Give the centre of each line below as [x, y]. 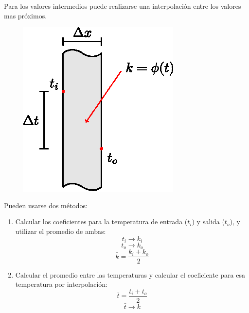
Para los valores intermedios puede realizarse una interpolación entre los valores [123, 6]
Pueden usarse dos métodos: [46, 205]
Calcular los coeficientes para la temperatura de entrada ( [101, 222]
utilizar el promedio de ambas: [61, 231]
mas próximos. [26, 15]
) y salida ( [208, 222]
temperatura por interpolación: [61, 284]
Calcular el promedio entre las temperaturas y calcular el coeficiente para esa [130, 274]
